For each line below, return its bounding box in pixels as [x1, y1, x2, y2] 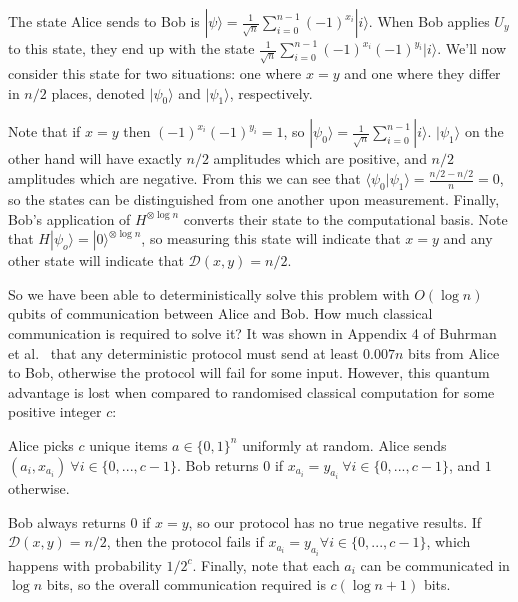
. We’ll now [437, 38, 507, 58]
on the [464, 121, 504, 142]
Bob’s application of [8, 208, 131, 229]
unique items [89, 434, 168, 455]
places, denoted [51, 82, 145, 103]
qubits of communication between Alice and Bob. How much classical [8, 303, 433, 324]
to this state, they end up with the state [8, 38, 255, 58]
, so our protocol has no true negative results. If [188, 511, 482, 532]
